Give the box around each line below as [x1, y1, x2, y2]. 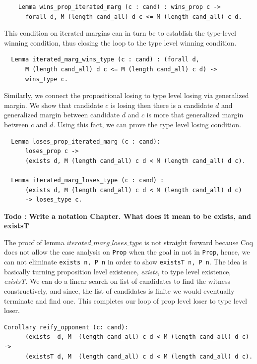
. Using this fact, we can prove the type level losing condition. [53, 119, 241, 129]
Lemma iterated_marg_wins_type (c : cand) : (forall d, [11, 56, 199, 63]
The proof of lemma [4, 237, 64, 247]
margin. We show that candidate [4, 100, 103, 110]
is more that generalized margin [146, 109, 244, 120]
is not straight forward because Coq [144, 237, 253, 247]
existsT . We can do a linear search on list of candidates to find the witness [4, 276, 231, 286]
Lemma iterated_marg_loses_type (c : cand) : [11, 176, 164, 184]
